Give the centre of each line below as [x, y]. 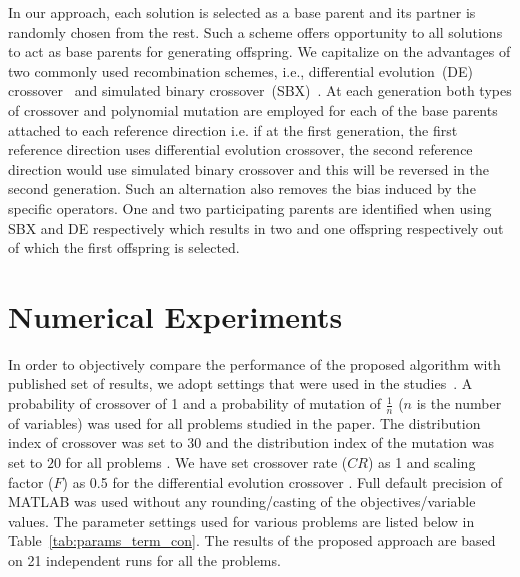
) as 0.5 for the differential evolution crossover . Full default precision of [282, 481]
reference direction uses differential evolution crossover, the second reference [240, 149]
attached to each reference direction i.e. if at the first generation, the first [233, 129]
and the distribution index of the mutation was [349, 442]
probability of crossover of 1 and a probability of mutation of [194, 403]
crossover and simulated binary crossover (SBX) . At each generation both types [260, 90]
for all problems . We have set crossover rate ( [206, 462]
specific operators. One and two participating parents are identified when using [250, 207]
